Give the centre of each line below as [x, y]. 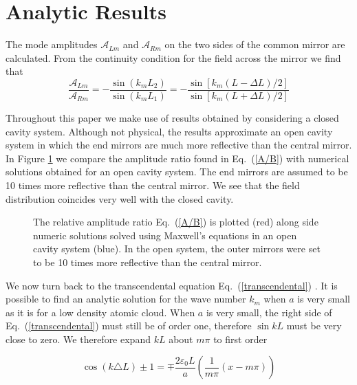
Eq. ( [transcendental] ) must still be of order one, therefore [129, 326]
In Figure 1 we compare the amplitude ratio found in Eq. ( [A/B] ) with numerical [177, 158]
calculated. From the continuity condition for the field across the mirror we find [173, 57]
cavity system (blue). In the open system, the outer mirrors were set [177, 249]
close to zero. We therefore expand [78, 339]
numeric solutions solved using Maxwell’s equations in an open [165, 235]
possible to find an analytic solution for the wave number [126, 299]
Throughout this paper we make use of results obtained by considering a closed [172, 117]
